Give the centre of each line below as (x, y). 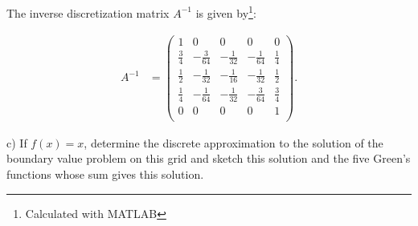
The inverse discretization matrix (88, 12)
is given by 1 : (226, 12)
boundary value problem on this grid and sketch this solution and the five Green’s (209, 158)
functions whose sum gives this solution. (105, 174)
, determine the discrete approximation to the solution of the (234, 142)
